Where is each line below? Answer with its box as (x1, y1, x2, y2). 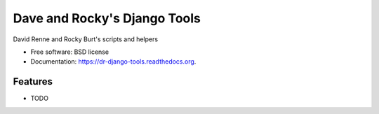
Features (13, 76, 53, 87)
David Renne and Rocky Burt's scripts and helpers (13, 35, 158, 43)
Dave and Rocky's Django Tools (13, 10, 201, 26)
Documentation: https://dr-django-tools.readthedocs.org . (30, 57, 197, 66)
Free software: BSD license (30, 48, 109, 56)
